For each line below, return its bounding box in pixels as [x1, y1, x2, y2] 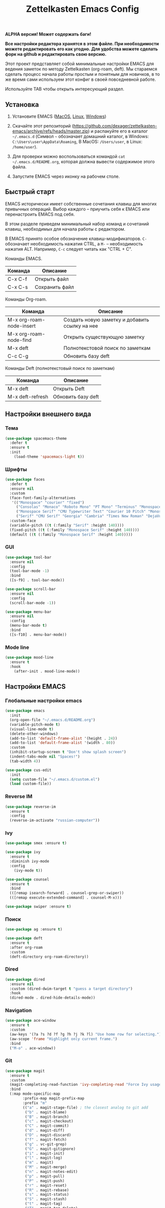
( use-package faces [5, 477, 45, 482]
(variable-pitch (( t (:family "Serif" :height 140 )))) [9, 523, 124, 528]
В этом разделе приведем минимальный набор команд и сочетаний [5, 221, 149, 227]
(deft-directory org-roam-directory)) [9, 954, 89, 959]
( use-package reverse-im [5, 804, 56, 809]
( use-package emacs [5, 708, 45, 713]
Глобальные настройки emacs [5, 697, 82, 704]
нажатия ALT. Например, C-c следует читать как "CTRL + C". [5, 246, 133, 252]
